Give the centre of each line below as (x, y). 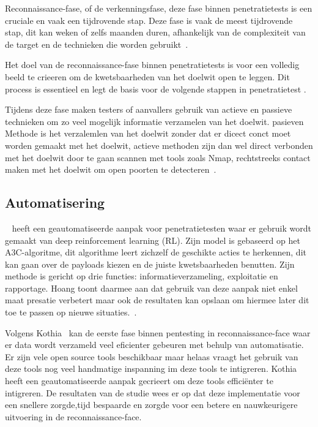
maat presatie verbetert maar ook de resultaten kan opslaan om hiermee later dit (157, 300)
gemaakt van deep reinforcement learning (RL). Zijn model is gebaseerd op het (153, 240)
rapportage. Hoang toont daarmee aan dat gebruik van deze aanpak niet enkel (151, 288)
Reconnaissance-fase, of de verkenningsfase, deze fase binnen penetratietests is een (159, 8)
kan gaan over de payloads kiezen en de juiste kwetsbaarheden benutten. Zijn (150, 264)
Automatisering (55, 202)
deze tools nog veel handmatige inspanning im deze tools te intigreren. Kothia (151, 368)
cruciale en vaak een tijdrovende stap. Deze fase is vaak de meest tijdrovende (149, 20)
